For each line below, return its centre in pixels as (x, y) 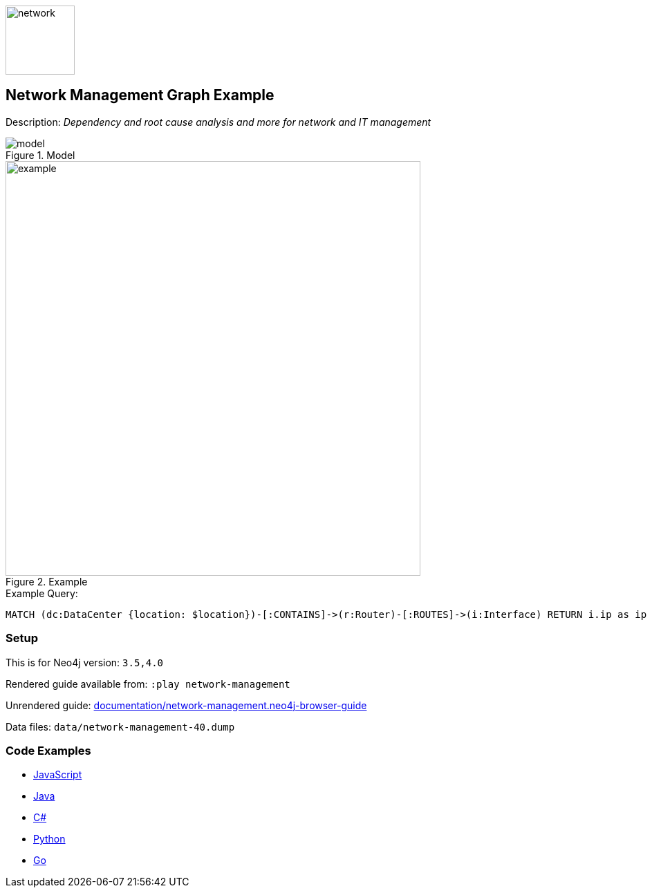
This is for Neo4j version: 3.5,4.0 (85, 662)
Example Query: (42, 593)
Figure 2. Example (47, 581)
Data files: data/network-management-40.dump (120, 726)
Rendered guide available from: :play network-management (148, 684)
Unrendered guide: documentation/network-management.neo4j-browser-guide (186, 705)
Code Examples (48, 750)
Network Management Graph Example (140, 95)
